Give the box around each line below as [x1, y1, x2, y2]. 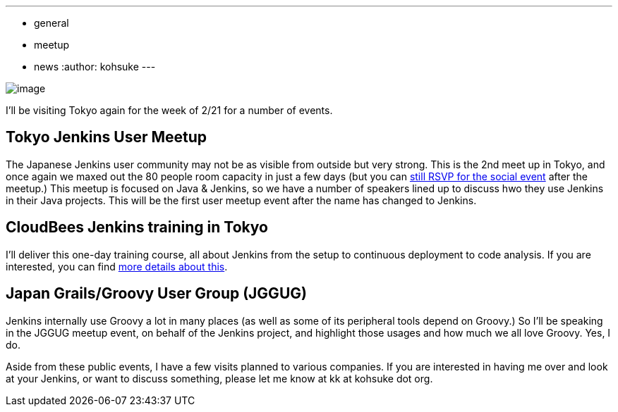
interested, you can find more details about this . [6, 260, 228, 273]
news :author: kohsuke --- [34, 61, 156, 73]
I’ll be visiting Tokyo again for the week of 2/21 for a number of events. [6, 104, 333, 116]
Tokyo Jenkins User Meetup [6, 128, 207, 146]
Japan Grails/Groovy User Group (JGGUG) [6, 285, 307, 303]
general [34, 17, 69, 29]
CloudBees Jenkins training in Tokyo [6, 218, 269, 237]
